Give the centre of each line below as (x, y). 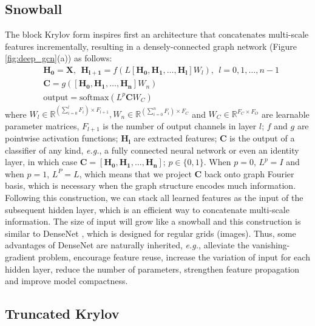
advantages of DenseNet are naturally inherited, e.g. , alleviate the (127, 245)
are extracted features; (175, 138)
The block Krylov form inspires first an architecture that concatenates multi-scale (157, 34)
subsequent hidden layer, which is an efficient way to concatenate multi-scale (147, 209)
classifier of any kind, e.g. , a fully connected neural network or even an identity (152, 150)
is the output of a (262, 138)
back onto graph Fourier (249, 173)
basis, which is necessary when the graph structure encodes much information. (151, 185)
